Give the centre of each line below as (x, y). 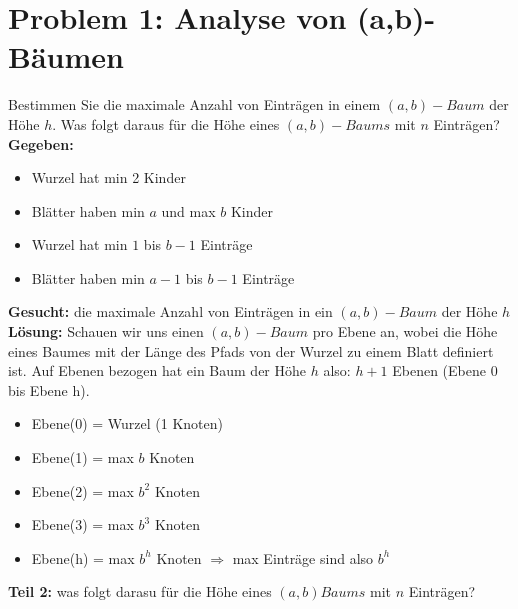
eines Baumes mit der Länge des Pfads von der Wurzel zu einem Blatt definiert (251, 350)
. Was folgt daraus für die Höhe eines (166, 123)
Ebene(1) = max (82, 457)
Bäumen (66, 56)
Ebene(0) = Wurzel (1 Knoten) (127, 423)
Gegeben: (41, 143)
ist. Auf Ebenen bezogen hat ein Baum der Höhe (157, 370)
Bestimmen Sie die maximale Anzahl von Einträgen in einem (194, 104)
